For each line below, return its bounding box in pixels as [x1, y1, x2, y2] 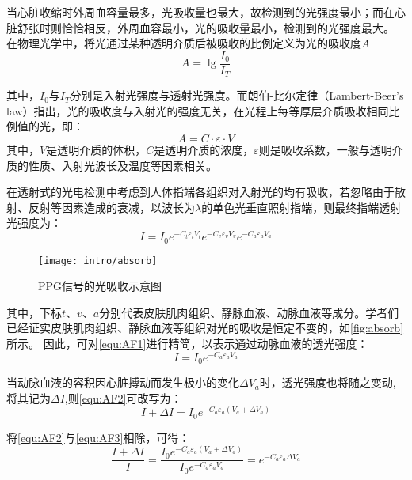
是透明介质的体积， [46, 142, 147, 158]
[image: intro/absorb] [38, 255, 158, 266]
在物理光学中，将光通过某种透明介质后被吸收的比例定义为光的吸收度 [6, 35, 361, 51]
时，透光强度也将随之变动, [259, 374, 396, 391]
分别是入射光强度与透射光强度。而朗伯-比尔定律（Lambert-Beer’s [70, 87, 404, 104]
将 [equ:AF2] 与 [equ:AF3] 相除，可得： [6, 429, 190, 445]
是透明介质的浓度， [154, 142, 254, 158]
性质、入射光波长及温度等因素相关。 [28, 157, 217, 173]
